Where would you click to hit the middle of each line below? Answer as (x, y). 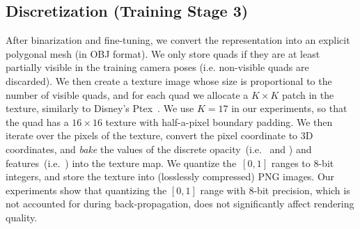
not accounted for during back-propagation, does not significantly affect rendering (180, 204)
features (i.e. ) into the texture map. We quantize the (121, 163)
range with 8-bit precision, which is (275, 190)
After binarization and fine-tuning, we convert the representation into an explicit (178, 40)
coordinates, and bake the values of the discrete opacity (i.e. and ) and (159, 149)
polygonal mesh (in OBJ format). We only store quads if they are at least (163, 53)
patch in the (308, 94)
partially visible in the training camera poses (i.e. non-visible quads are (157, 67)
